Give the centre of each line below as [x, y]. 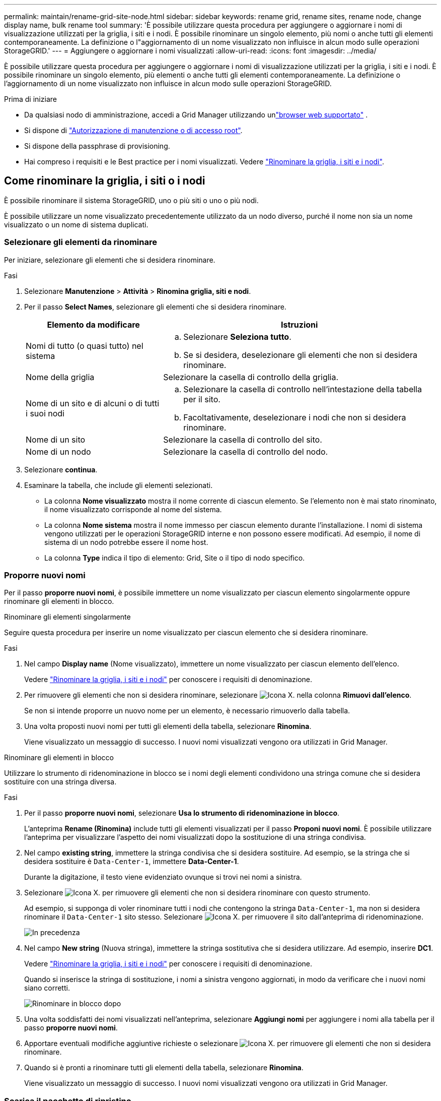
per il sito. [202, 399]
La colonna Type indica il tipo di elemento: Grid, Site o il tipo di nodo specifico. [175, 558]
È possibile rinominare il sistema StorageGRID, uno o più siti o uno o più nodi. [131, 200]
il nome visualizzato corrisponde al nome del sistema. [133, 509]
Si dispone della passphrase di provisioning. [97, 146]
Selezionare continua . [61, 469]
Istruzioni [299, 324]
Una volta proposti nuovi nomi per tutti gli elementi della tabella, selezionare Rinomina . [168, 726]
